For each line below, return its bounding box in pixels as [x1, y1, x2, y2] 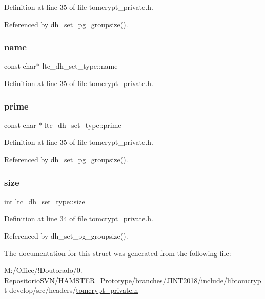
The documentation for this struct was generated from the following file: [4, 247, 231, 258]
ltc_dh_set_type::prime [45, 119, 121, 130]
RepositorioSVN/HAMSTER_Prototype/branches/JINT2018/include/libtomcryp [4, 274, 261, 285]
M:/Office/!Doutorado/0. [4, 265, 83, 275]
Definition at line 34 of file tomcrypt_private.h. [4, 213, 153, 224]
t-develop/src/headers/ [4, 285, 76, 295]
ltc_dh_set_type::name [42, 60, 118, 71]
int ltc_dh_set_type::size [4, 196, 85, 206]
